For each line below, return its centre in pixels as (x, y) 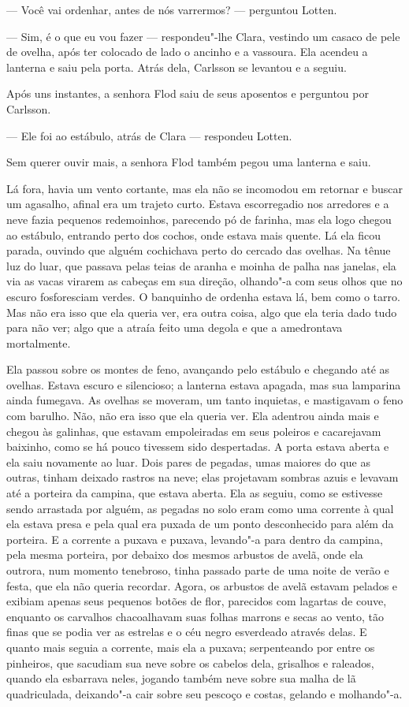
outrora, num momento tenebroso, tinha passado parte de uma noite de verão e (198, 570)
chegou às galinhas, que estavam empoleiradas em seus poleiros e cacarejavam (194, 431)
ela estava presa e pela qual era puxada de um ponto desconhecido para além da (200, 524)
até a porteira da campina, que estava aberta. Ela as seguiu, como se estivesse (195, 493)
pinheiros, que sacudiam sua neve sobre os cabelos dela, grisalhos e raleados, (190, 662)
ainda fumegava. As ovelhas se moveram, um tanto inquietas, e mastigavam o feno (205, 400)
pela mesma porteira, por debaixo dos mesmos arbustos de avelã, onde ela (185, 554)
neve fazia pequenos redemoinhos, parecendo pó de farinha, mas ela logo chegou (199, 219)
